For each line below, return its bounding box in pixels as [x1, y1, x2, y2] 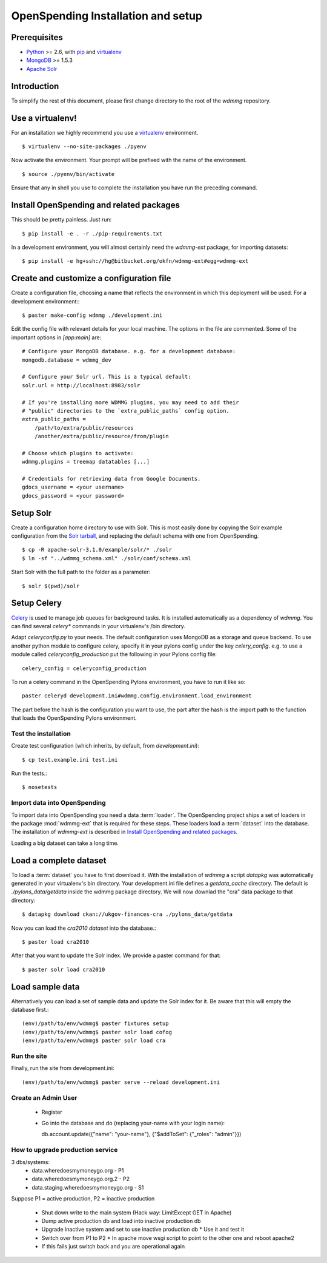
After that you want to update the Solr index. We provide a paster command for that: [11, 952, 221, 959]
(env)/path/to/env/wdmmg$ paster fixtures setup [22, 1020, 169, 1027]
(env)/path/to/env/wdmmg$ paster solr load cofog [22, 1029, 173, 1035]
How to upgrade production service [11, 1146, 118, 1154]
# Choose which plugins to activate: [22, 450, 134, 456]
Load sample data [11, 981, 80, 992]
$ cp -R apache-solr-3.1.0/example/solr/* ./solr [22, 546, 173, 554]
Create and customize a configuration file [11, 273, 171, 283]
